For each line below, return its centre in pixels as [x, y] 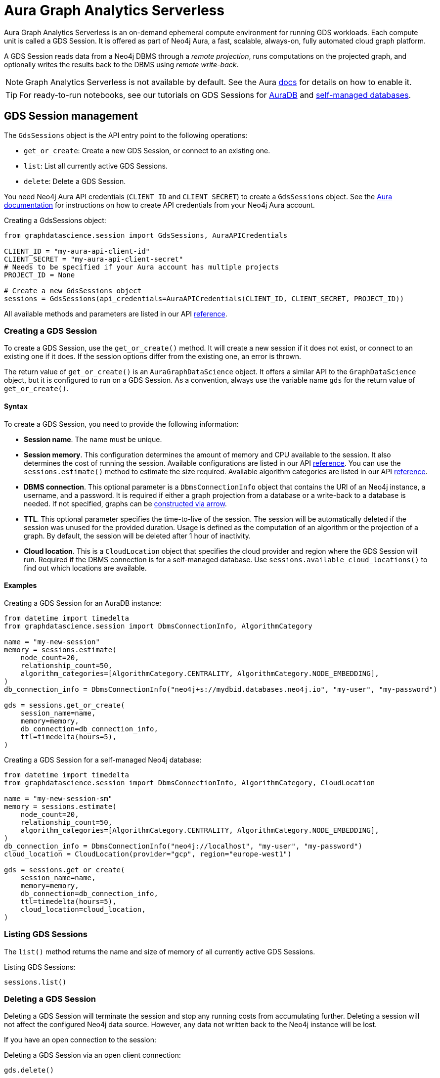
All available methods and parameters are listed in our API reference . [116, 314]
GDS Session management [71, 116]
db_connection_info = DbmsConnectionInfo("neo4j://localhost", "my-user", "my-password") [183, 846]
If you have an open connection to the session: [80, 1040]
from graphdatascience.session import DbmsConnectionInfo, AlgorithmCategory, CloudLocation [190, 783]
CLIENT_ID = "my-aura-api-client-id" [77, 251]
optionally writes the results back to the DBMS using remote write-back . [121, 64]
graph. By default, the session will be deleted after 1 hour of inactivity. [137, 536]
